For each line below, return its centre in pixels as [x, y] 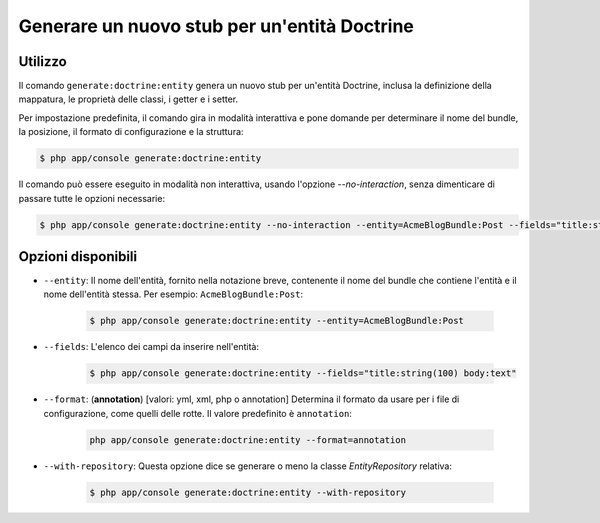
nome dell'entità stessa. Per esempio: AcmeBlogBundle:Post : [173, 294]
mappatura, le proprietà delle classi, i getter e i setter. [128, 99]
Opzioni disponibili [78, 256]
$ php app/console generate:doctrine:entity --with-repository [248, 492]
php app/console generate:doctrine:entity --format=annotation [248, 439]
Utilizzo [42, 61]
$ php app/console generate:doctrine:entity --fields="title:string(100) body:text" [303, 373]
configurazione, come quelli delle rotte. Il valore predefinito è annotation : [197, 413]
